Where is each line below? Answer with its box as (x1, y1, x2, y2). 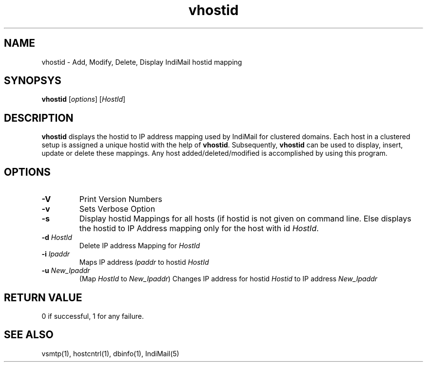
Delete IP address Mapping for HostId (79, 241, 200, 250)
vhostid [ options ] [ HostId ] (41, 95, 126, 104)
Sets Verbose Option (79, 204, 155, 214)
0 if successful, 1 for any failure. (41, 311, 144, 320)
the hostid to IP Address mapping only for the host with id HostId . (79, 223, 319, 234)
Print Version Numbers (79, 194, 162, 204)
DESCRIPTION (4, 111, 74, 124)
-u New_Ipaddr (41, 266, 90, 275)
